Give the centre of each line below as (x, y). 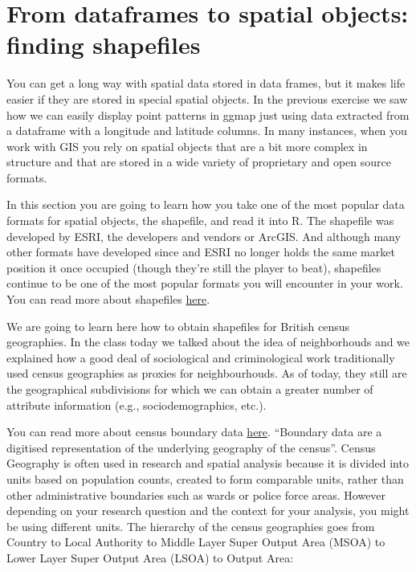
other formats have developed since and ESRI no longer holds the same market (201, 252)
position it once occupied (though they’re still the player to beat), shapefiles (194, 267)
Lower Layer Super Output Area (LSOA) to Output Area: (150, 557)
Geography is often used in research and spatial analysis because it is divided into (208, 463)
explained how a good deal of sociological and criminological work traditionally (201, 357)
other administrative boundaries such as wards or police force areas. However (196, 494)
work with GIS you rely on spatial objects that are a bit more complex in (187, 146)
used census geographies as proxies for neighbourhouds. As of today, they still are (207, 373)
